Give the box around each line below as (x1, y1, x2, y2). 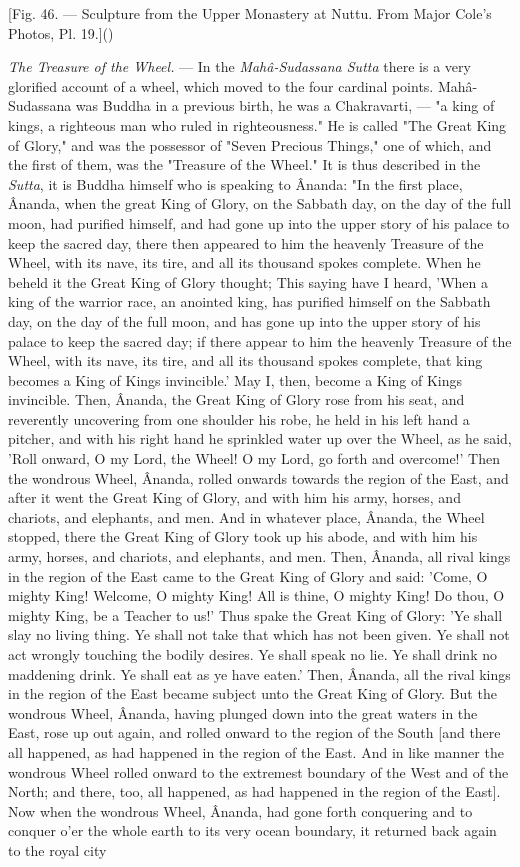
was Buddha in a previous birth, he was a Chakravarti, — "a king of (75, 95, 495, 116)
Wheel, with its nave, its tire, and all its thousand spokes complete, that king (8, 350, 483, 371)
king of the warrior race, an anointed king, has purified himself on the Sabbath (8, 291, 491, 312)
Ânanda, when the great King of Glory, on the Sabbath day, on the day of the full (8, 193, 512, 214)
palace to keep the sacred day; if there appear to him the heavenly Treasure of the (8, 330, 512, 351)
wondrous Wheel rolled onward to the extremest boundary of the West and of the (8, 761, 509, 782)
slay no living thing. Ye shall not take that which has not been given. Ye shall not (8, 624, 510, 645)
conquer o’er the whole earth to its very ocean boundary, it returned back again (8, 820, 497, 841)
